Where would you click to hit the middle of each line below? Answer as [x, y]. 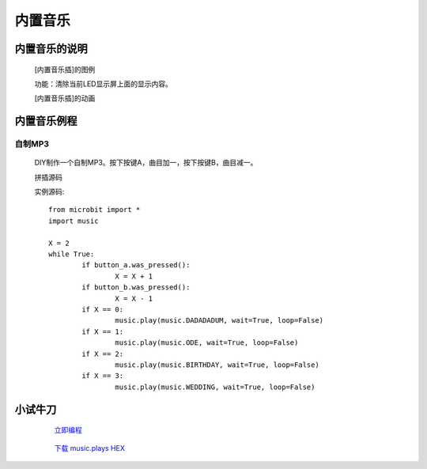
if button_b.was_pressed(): [136, 287]
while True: [72, 254]
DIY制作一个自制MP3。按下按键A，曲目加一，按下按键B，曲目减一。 [146, 163]
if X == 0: [103, 310]
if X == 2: [103, 354]
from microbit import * [94, 210]
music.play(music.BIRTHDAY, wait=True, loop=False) [217, 365]
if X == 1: [103, 331]
